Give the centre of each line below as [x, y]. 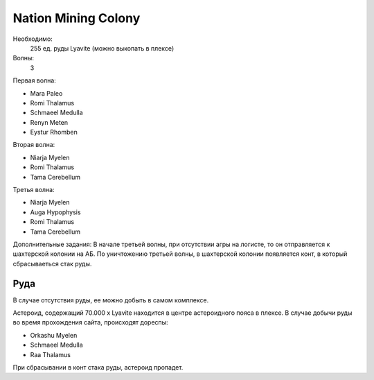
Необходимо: [33, 39]
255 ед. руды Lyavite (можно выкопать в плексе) [102, 48]
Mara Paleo [46, 93]
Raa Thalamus [50, 354]
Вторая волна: [34, 145]
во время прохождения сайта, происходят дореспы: [91, 322]
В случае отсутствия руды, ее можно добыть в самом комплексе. [111, 300]
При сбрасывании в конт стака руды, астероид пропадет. [98, 367]
